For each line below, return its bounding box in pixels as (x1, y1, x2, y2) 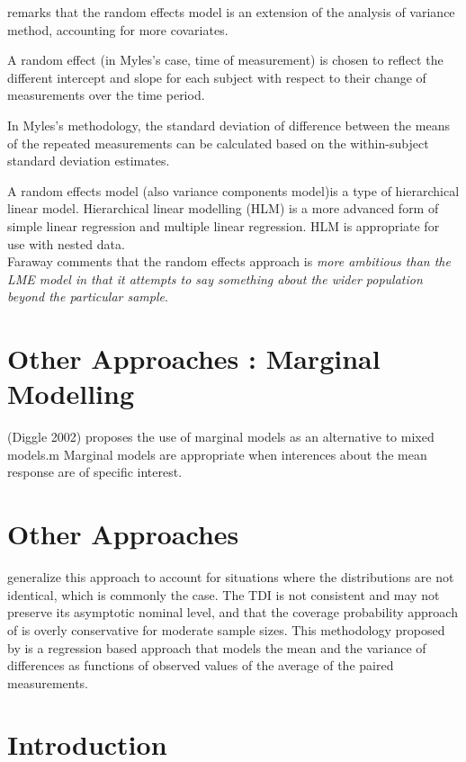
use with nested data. (7, 234, 125, 253)
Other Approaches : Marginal (7, 340, 381, 377)
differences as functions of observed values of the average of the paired (7, 656, 394, 675)
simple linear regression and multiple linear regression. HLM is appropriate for (7, 216, 440, 235)
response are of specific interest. (7, 462, 183, 481)
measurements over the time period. (7, 85, 205, 104)
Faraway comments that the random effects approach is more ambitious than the (7, 252, 451, 271)
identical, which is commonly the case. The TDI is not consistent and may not (7, 585, 440, 604)
